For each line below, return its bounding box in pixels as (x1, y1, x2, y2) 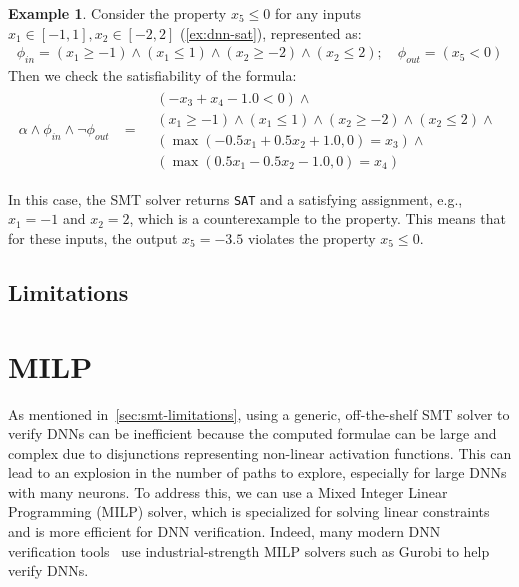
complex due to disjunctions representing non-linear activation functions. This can (8, 442, 512, 463)
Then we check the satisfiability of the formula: (8, 65, 297, 86)
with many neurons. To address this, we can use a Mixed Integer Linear (8, 481, 448, 502)
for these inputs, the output (8, 228, 178, 249)
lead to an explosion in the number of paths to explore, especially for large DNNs (8, 462, 507, 483)
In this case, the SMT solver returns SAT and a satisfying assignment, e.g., (8, 188, 463, 209)
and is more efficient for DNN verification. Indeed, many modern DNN (8, 521, 441, 542)
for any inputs (274, 3, 362, 23)
